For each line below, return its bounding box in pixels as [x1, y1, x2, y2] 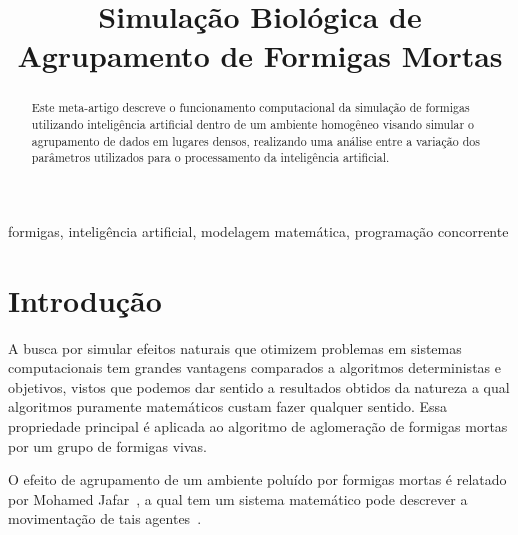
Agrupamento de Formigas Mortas [17, 35, 503, 76]
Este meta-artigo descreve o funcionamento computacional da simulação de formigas [31, 99, 470, 116]
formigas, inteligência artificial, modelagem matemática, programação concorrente [8, 220, 509, 241]
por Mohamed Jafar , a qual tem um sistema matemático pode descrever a [8, 488, 468, 509]
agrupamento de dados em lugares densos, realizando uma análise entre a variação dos [31, 132, 480, 149]
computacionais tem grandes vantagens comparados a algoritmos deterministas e [8, 357, 501, 378]
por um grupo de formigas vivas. [8, 435, 208, 456]
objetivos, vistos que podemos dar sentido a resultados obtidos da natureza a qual [8, 376, 510, 397]
